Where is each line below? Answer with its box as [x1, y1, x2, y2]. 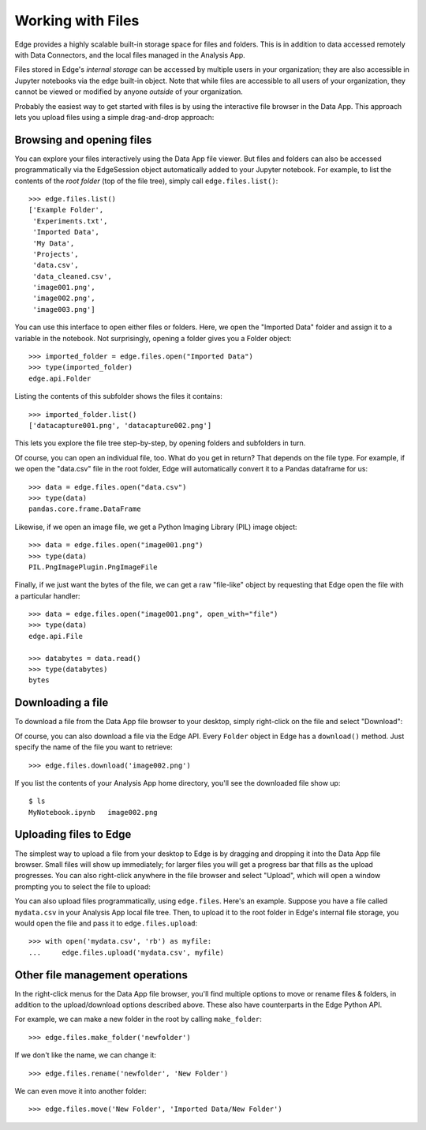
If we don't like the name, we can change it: [14, 1050, 157, 1060]
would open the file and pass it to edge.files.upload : [14, 918, 198, 928]
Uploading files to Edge [14, 828, 132, 841]
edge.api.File [28, 632, 83, 640]
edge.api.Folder [28, 374, 92, 383]
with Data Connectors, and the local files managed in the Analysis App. [14, 50, 246, 59]
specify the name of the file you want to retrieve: [14, 742, 173, 752]
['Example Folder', [28, 205, 104, 215]
